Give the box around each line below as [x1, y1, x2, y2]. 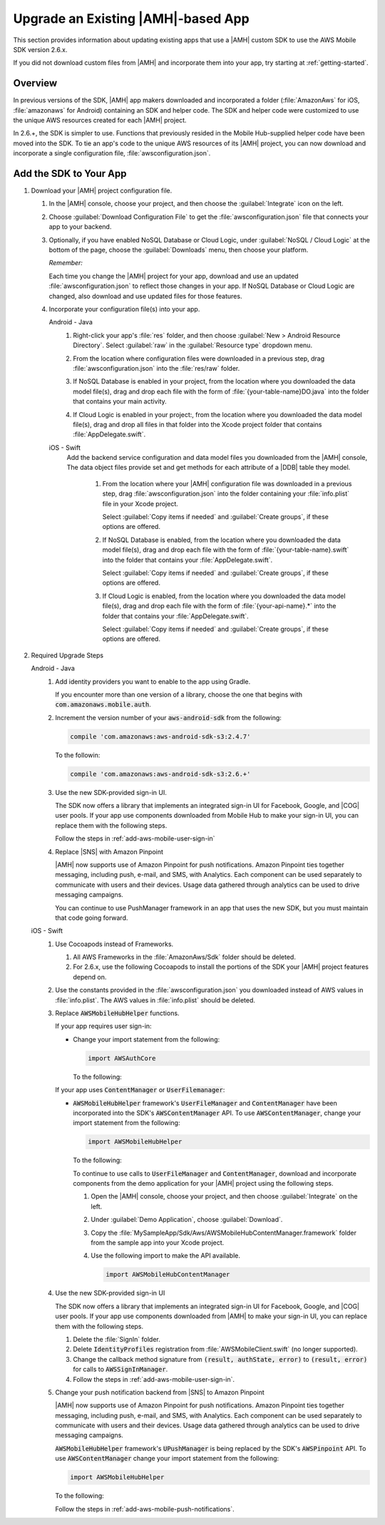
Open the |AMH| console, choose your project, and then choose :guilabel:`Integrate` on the [91, 1192, 358, 1201]
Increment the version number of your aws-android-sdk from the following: [55, 713, 282, 722]
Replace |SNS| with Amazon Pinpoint [55, 847, 164, 856]
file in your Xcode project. [102, 499, 178, 508]
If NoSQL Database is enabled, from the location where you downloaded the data [102, 535, 342, 544]
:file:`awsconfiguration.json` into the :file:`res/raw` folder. [73, 364, 240, 372]
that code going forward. [55, 913, 128, 922]
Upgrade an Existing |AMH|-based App [13, 11, 250, 26]
